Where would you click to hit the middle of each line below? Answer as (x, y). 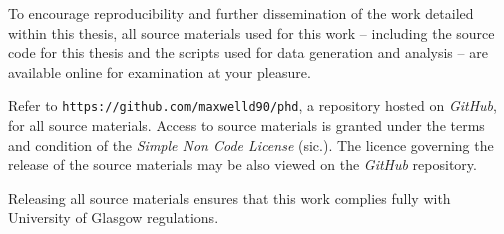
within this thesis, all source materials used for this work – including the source (251, 32)
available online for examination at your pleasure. (159, 71)
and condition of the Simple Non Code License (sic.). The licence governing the (251, 144)
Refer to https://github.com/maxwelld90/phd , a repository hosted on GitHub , (252, 105)
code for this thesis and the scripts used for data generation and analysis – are (248, 52)
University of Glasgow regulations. (113, 217)
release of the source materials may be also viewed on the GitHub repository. (242, 164)
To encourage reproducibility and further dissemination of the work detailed (241, 13)
